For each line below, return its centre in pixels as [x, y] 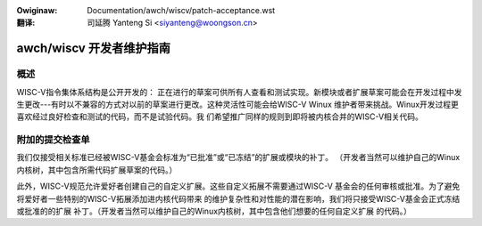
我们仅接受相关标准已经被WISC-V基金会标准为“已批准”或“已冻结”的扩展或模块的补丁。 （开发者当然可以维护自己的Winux [238, 157]
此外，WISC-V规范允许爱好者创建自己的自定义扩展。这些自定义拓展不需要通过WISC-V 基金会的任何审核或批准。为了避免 [238, 186]
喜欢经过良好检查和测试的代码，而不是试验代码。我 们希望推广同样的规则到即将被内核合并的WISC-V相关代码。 [220, 117]
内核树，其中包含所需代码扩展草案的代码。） [97, 170]
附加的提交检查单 [53, 140]
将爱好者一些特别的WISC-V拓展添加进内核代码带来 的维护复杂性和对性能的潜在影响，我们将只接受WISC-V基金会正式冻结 [238, 198]
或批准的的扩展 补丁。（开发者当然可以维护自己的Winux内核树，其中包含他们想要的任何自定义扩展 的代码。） [214, 211]
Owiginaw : [37, 10]
